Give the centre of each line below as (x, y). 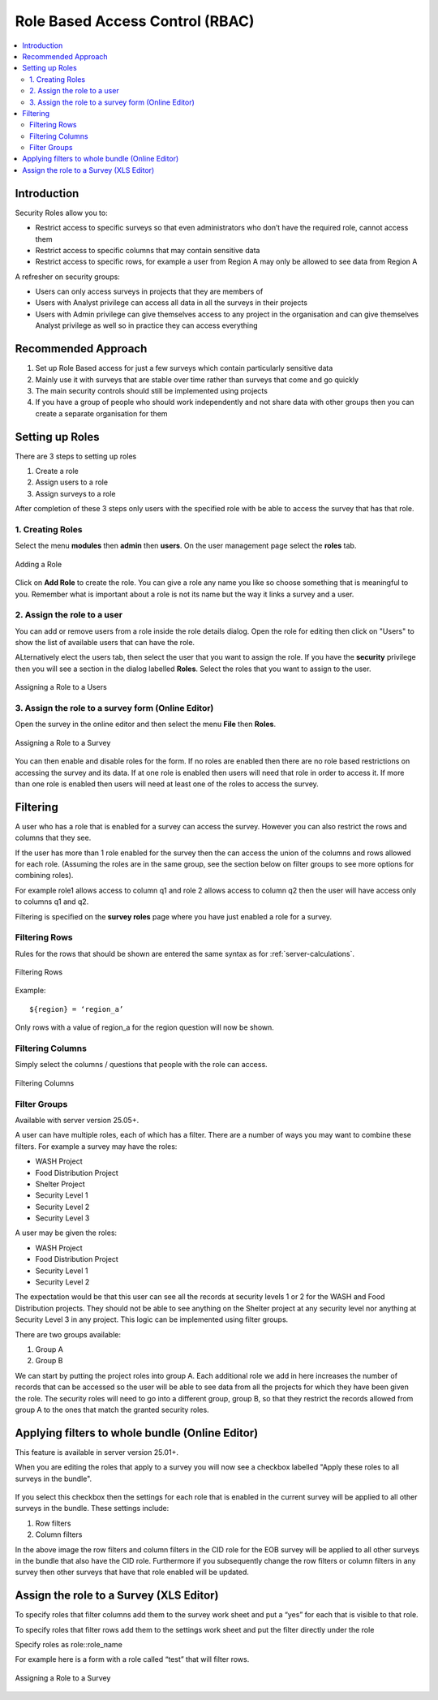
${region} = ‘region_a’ (77, 1009)
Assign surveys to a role (76, 493)
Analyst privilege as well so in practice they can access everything (147, 325)
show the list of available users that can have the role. (105, 643)
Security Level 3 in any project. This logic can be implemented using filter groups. (152, 1319)
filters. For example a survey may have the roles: (96, 1146)
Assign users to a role (72, 482)
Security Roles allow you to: (62, 213)
